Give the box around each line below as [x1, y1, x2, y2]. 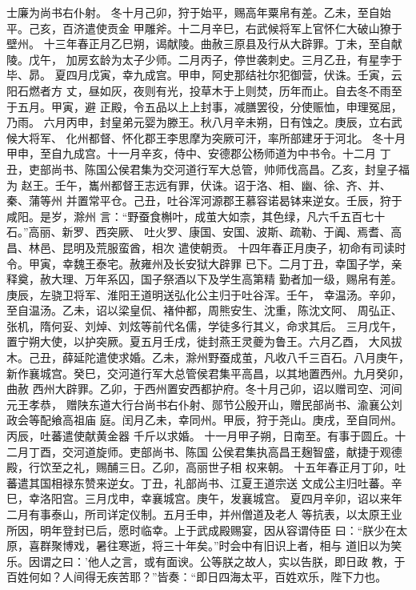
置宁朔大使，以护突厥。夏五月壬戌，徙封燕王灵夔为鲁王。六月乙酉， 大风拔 [6, 333, 402, 350]
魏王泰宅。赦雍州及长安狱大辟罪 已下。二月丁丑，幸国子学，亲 [73, 255, 402, 271]
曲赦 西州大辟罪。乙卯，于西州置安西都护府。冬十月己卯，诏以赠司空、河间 [6, 380, 402, 397]
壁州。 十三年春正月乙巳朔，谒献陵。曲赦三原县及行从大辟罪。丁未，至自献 [6, 35, 402, 52]
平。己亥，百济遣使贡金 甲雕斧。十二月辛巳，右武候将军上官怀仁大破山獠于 [6, 19, 402, 36]
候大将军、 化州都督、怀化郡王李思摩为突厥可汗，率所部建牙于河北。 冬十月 [6, 129, 406, 146]
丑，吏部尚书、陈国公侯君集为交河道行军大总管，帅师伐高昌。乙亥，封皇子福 [6, 160, 410, 177]
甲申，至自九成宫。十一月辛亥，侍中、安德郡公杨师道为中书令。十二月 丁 [6, 145, 391, 162]
